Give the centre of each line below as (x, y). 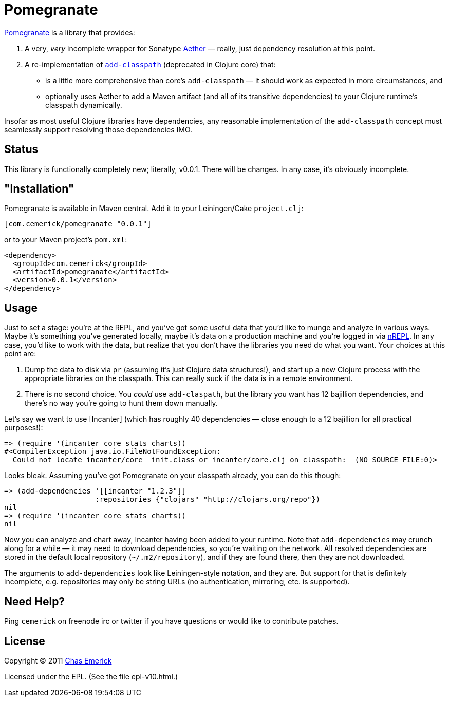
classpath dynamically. (84, 105)
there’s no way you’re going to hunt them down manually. (121, 403)
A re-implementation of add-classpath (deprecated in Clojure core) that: (150, 64)
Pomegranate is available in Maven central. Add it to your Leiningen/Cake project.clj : (154, 209)
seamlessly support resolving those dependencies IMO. (98, 129)
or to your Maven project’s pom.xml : (66, 240)
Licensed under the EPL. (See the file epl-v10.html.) (91, 676)
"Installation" (39, 189)
